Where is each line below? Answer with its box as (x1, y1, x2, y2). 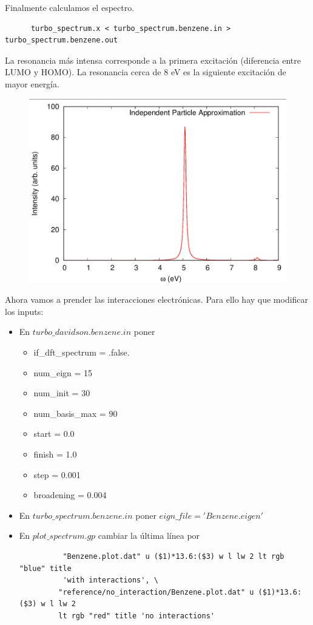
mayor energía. (5, 77, 59, 90)
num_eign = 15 (33, 366, 93, 379)
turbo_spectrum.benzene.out (5, 36, 118, 45)
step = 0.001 (33, 468, 81, 481)
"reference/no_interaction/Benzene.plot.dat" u (58, 587, 254, 596)
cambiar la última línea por (98, 529, 200, 542)
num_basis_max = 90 (33, 407, 118, 419)
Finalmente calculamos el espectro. (5, 1, 135, 13)
